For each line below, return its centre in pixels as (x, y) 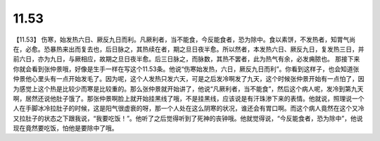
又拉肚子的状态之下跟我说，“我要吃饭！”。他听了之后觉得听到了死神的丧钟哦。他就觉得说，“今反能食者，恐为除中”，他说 (188, 118)
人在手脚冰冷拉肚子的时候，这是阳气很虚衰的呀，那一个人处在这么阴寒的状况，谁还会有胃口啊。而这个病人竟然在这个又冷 (189, 109)
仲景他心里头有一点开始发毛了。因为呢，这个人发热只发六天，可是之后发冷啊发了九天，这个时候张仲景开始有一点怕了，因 (189, 79)
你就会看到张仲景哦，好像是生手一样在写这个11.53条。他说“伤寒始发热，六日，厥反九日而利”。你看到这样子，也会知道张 (186, 69)
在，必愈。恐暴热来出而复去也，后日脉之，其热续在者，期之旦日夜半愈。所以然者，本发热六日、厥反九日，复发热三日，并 (189, 49)
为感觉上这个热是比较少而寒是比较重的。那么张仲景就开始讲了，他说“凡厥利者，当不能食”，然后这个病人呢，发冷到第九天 (188, 89)
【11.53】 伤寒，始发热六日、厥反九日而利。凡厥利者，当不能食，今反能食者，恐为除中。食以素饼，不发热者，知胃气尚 (184, 39)
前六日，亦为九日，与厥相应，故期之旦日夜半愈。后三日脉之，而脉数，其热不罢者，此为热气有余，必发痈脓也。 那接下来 (186, 59)
